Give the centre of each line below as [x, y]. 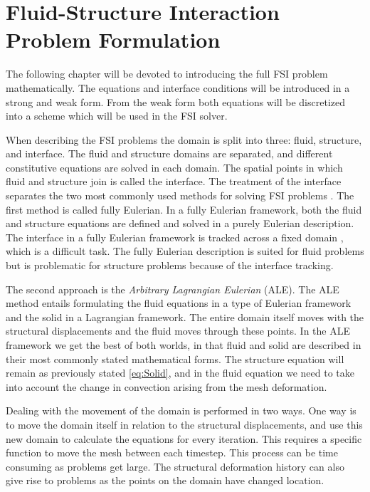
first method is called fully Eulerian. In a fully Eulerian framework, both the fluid [184, 209]
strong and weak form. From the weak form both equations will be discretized [176, 101]
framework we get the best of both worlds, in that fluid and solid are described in [184, 345]
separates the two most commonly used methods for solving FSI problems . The [180, 195]
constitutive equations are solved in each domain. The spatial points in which [174, 167]
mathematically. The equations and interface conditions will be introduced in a [178, 87]
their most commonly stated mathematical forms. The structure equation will [175, 358]
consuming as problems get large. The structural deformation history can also [175, 466]
